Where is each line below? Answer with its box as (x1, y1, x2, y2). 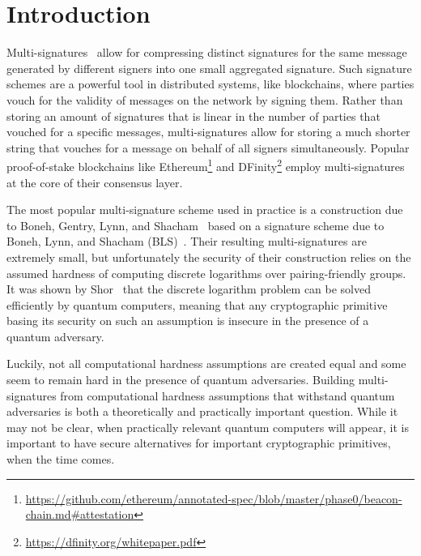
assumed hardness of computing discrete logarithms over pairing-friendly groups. (6, 264, 406, 281)
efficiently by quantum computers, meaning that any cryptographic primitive (6, 296, 388, 313)
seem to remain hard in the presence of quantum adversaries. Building (6, 371, 355, 388)
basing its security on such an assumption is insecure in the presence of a (6, 312, 369, 329)
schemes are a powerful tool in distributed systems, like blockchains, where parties (6, 75, 415, 92)
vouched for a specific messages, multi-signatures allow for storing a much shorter (6, 123, 410, 140)
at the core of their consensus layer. (6, 173, 183, 190)
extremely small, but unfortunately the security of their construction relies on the (6, 248, 411, 265)
